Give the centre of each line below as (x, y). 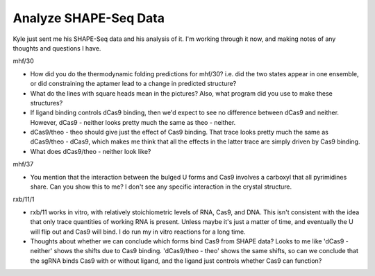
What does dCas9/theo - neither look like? (91, 151)
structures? (47, 103)
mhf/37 (23, 164)
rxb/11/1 (24, 199)
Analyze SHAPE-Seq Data (89, 18)
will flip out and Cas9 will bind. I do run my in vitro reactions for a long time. (138, 232)
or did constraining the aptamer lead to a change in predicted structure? (133, 84)
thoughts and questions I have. (57, 48)
